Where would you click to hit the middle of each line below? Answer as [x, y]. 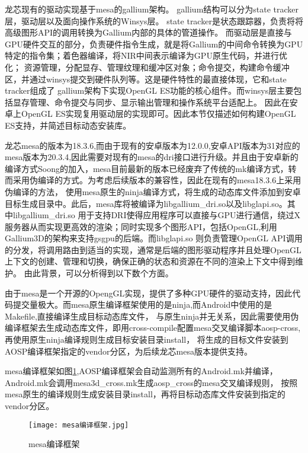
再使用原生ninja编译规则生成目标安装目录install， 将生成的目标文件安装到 [147, 339]
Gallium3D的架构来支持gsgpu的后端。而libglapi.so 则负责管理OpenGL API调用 [154, 238]
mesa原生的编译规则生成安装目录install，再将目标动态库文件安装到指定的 [145, 394]
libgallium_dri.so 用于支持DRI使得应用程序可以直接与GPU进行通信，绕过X [156, 215]
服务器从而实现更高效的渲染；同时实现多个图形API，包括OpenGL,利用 [141, 226]
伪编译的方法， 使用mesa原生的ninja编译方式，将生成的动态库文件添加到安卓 [153, 191]
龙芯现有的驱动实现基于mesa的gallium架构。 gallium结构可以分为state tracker [152, 9]
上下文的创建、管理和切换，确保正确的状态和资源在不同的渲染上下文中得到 [150, 261]
